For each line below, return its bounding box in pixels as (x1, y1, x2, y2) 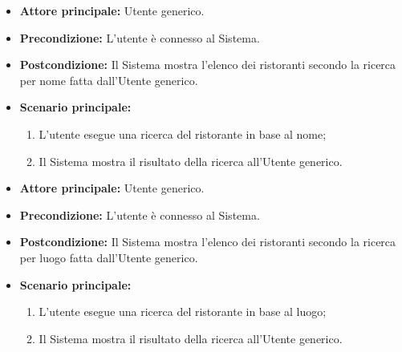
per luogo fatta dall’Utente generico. (19, 249, 198, 265)
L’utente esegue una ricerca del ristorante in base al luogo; (39, 303, 327, 320)
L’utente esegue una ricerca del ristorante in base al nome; (39, 125, 327, 142)
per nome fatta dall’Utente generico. (19, 71, 198, 88)
